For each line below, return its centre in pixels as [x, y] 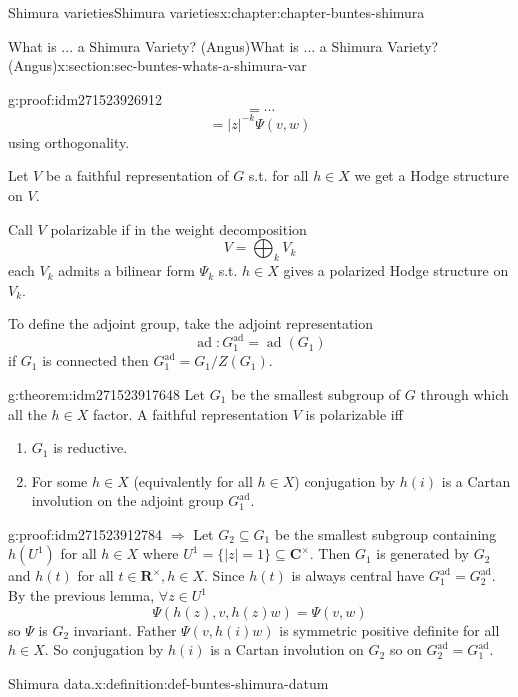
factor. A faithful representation [190, 413]
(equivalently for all [193, 480]
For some [59, 480]
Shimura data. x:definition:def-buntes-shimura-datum [168, 682]
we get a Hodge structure [432, 175]
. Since [224, 575]
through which [464, 393]
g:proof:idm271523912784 [85, 533]
